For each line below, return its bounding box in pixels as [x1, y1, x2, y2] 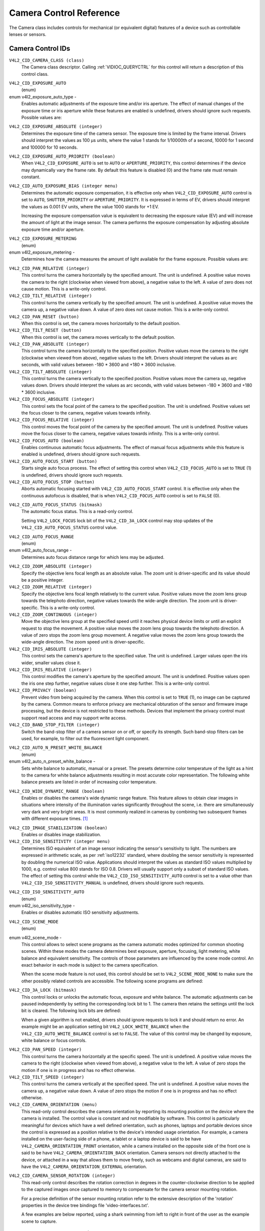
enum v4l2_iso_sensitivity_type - [9, 903, 75, 908]
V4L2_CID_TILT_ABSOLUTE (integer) [9, 369, 92, 374]
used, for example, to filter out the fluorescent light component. [21, 735, 150, 741]
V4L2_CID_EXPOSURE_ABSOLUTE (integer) [9, 124, 103, 130]
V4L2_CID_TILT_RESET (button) [9, 327, 82, 333]
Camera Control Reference [9, 7, 120, 18]
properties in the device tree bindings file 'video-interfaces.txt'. [21, 1202, 149, 1208]
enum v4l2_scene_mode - [9, 935, 62, 940]
